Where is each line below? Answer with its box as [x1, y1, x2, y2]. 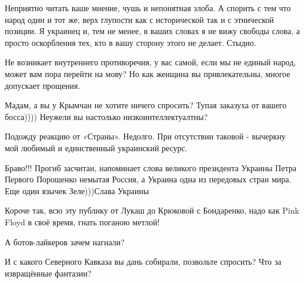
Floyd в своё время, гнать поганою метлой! [5, 215, 160, 228]
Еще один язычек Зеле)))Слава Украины [5, 184, 149, 197]
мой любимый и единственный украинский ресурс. [5, 141, 187, 154]
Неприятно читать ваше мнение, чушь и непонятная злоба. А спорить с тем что [5, 2, 291, 14]
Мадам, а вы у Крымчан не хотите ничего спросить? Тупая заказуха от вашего [5, 99, 287, 111]
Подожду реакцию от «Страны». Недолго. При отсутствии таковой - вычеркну [5, 130, 286, 142]
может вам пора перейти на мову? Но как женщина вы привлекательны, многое [5, 67, 290, 79]
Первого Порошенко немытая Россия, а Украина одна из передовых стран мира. [5, 173, 291, 185]
